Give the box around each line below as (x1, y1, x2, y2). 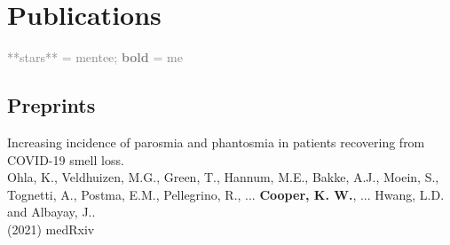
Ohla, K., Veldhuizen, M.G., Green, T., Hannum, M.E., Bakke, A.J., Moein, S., (7, 168, 439, 186)
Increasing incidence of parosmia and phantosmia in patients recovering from (7, 132, 425, 151)
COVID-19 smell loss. (7, 150, 124, 169)
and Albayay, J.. (7, 202, 96, 221)
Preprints (7, 91, 96, 119)
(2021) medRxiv (7, 219, 95, 238)
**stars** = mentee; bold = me (7, 48, 183, 67)
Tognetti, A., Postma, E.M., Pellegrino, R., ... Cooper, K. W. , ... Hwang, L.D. (7, 185, 445, 203)
